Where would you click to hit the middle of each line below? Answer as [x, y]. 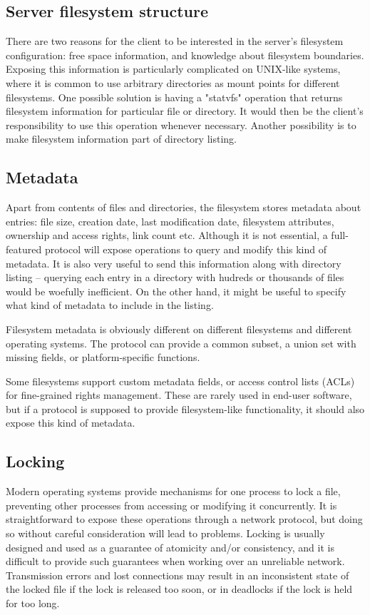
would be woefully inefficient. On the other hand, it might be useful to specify [176, 291]
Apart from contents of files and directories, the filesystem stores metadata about [184, 207]
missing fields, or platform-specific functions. [103, 357]
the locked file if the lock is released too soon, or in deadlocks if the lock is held [179, 589]
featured [24, 249]
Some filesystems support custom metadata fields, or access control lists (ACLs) [180, 381]
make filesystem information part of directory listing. [121, 139]
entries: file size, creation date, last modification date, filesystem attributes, [170, 221]
